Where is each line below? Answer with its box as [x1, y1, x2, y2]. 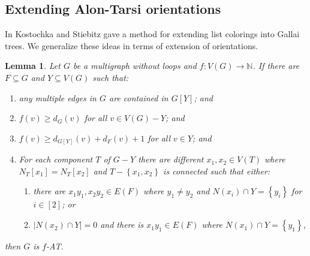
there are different [138, 153, 204, 165]
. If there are [252, 59, 300, 72]
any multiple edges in [19, 91, 97, 104]
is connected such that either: [163, 164, 270, 177]
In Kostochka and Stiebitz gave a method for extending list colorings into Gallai [5, 28, 300, 40]
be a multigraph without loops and [73, 59, 197, 72]
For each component [19, 153, 93, 165]
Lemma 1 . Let [5, 59, 61, 72]
